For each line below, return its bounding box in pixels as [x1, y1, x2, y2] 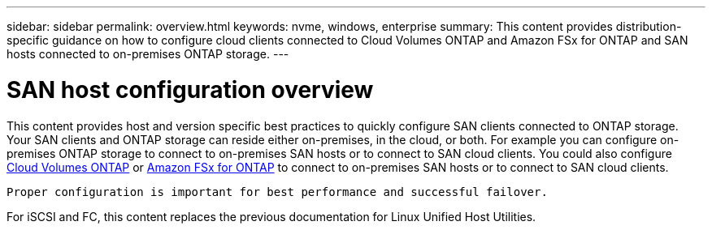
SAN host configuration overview [7, 75, 374, 104]
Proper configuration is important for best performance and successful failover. [7, 185, 548, 198]
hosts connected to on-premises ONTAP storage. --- [7, 47, 289, 61]
